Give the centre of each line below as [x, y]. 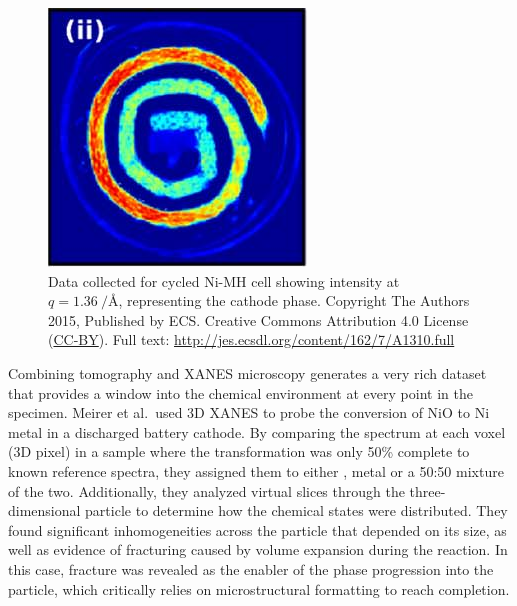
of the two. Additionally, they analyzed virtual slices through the [206, 490]
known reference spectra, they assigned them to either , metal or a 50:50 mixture [256, 470]
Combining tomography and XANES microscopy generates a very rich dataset [247, 372]
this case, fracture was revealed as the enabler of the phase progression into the [251, 568]
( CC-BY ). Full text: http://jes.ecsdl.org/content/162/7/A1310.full [251, 339]
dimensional [44, 510]
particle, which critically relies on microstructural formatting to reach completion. [259, 588]
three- [427, 490]
